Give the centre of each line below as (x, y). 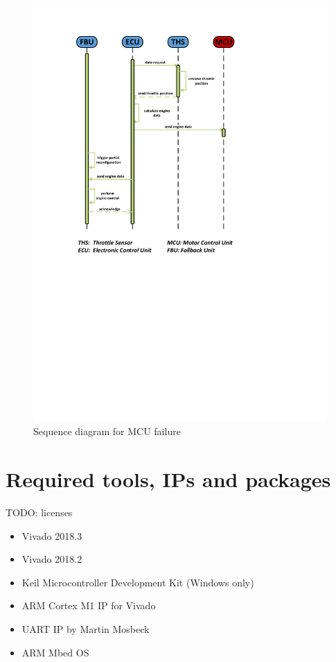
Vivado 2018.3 (52, 535)
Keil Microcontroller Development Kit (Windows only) (138, 582)
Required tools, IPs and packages (168, 479)
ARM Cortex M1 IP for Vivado (89, 605)
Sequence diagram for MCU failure (107, 431)
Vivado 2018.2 (52, 559)
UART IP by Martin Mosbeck (86, 628)
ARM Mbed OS (55, 652)
